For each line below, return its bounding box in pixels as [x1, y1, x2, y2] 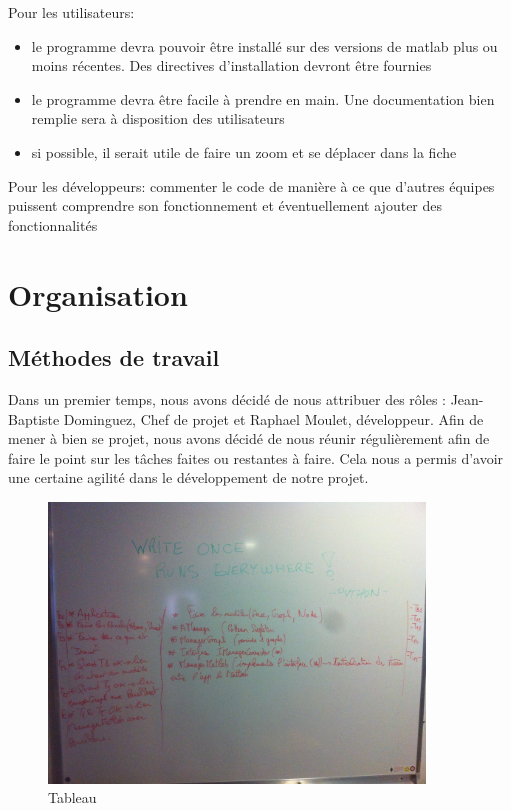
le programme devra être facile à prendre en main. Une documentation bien [31, 88, 495, 109]
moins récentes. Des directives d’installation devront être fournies [31, 55, 432, 76]
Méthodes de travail [8, 342, 220, 373]
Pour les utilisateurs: [8, 2, 135, 22]
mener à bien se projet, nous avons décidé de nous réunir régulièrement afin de [8, 428, 490, 449]
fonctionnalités [8, 214, 98, 235]
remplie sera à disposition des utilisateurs [31, 108, 285, 129]
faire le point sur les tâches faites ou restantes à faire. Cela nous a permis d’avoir [8, 447, 504, 468]
